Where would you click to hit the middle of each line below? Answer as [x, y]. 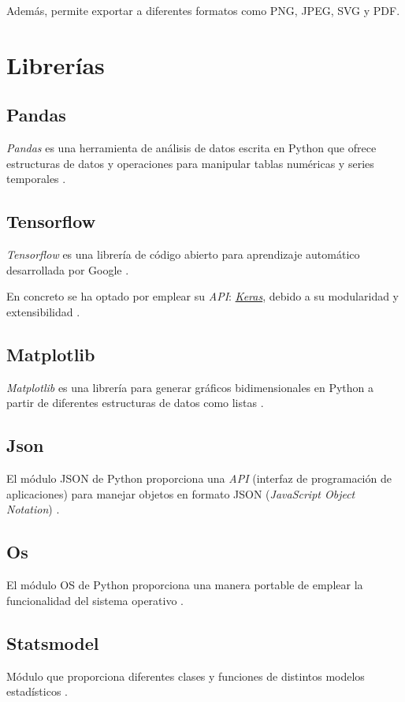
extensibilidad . [43, 311]
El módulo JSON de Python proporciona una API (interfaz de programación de [199, 478]
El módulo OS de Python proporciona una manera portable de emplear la [185, 585]
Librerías [56, 64]
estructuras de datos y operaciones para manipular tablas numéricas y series [190, 163]
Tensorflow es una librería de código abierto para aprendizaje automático [183, 254]
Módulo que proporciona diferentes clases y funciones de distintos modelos [186, 676]
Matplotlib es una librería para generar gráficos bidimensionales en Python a [190, 387]
